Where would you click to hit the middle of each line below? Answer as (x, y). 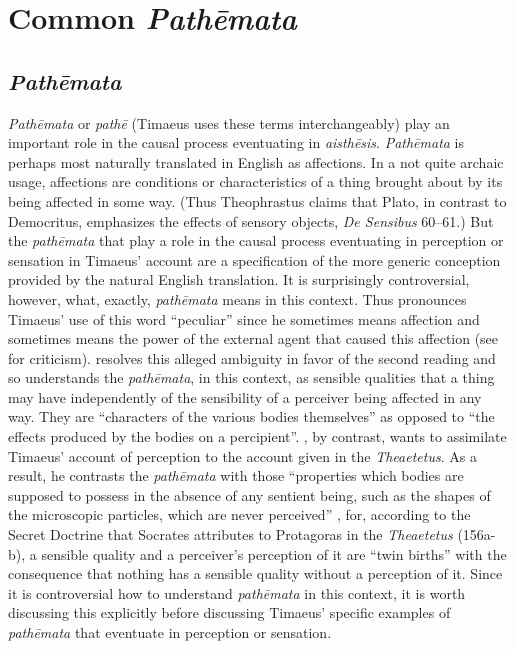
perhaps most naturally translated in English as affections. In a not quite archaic (256, 161)
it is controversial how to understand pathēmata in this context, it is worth (237, 592)
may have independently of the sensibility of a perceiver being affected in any (245, 396)
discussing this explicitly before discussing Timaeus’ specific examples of (229, 612)
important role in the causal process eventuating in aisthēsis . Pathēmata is (236, 142)
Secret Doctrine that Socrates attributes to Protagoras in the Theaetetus (230, 534)
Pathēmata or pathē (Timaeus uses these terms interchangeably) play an (229, 122)
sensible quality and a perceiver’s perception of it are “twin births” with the (274, 553)
